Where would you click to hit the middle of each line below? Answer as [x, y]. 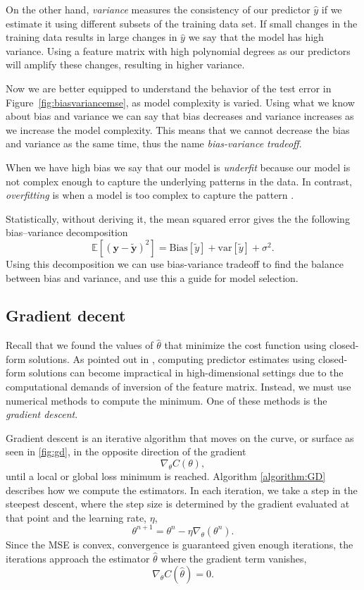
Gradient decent [66, 315]
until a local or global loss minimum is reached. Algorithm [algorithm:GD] [166, 476]
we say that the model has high [256, 37]
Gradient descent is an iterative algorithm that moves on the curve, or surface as [180, 437]
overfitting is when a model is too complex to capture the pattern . [150, 195]
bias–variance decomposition [67, 232]
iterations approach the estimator [78, 558]
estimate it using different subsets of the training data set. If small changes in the [182, 23]
